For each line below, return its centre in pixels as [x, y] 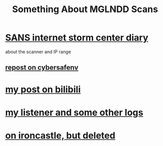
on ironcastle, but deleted [60, 135]
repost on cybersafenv [42, 67]
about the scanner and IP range [38, 52]
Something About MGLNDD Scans [85, 9]
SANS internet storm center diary [77, 38]
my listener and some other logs [74, 112]
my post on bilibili [43, 89]
